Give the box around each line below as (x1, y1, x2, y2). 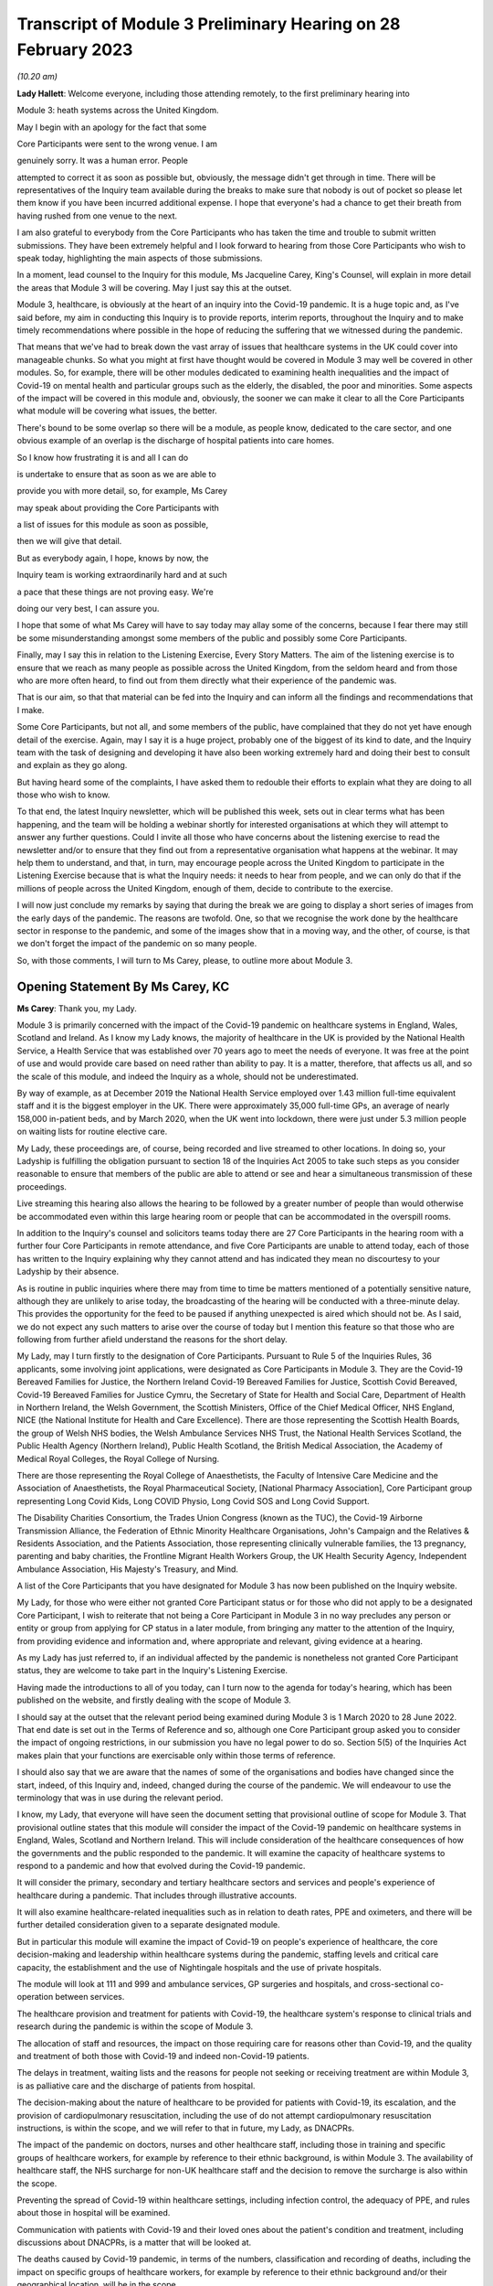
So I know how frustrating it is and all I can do (16, 452, 189, 463)
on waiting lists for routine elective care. (16, 1126, 168, 1138)
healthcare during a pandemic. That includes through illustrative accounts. (16, 1889, 297, 1901)
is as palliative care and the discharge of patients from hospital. (16, 2080, 256, 2091)
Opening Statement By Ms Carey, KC (16, 978, 230, 994)
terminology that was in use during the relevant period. (16, 1792, 224, 1803)
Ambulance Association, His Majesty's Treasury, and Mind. (16, 1564, 239, 1575)
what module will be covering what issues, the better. (16, 405, 218, 416)
